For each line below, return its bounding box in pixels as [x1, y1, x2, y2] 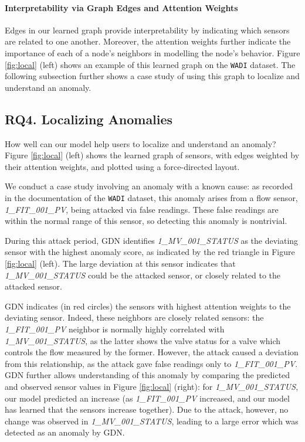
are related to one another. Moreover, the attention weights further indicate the [5, 35, 291, 47]
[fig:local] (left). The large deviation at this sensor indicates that [5, 257, 236, 270]
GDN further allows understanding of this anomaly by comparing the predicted [5, 369, 290, 381]
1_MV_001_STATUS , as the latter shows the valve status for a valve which [5, 334, 281, 346]
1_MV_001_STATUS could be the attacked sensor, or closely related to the [5, 268, 281, 281]
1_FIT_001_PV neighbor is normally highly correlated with [5, 323, 225, 335]
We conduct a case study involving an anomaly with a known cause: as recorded [5, 180, 293, 192]
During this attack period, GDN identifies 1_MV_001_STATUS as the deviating [5, 234, 299, 246]
